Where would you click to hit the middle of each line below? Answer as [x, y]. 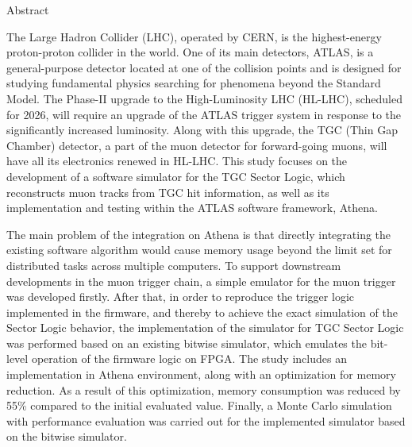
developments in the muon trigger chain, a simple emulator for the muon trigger [201, 281]
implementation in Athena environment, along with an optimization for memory [201, 374]
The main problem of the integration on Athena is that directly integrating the [199, 234]
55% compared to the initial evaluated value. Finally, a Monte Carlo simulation [199, 405]
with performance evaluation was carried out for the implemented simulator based [206, 420]
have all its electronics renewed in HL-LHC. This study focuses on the [177, 161]
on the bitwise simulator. [67, 436]
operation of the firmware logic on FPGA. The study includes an [189, 358]
